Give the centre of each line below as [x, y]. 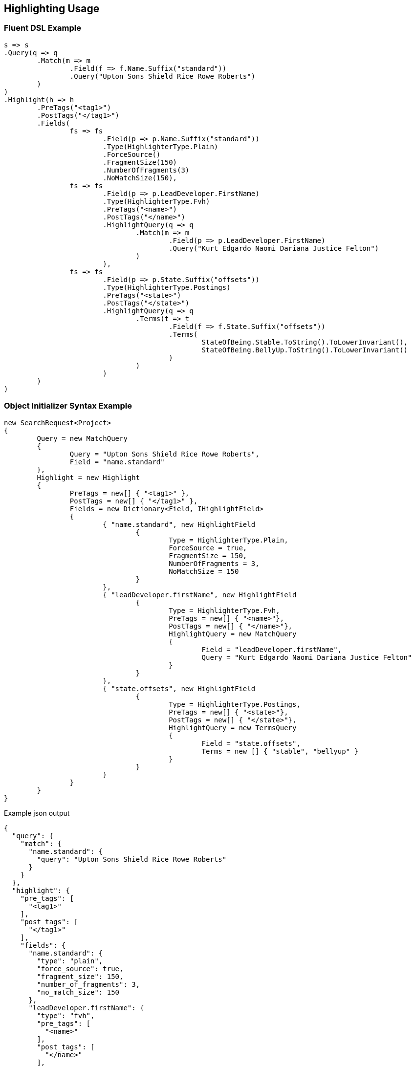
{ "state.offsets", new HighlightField [179, 688]
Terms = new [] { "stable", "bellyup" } [280, 751]
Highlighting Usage [52, 9]
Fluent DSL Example [43, 28]
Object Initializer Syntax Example [68, 406]
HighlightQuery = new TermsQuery [233, 728]
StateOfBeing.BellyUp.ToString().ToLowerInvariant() [305, 350]
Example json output [37, 813]
